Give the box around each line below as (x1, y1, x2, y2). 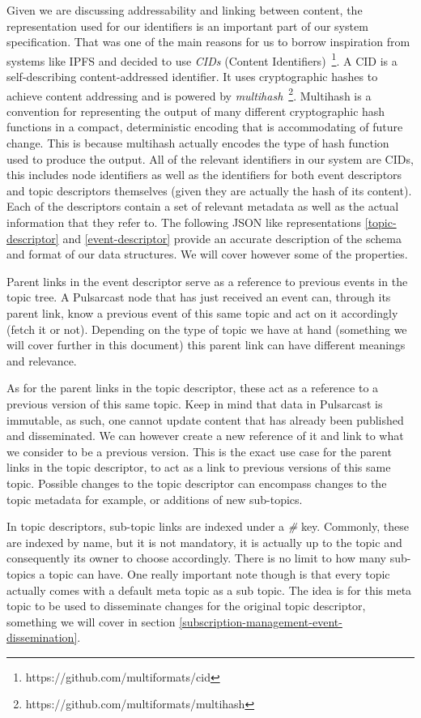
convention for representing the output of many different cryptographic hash (6, 102, 385, 119)
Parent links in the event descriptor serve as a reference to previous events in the (6, 272, 408, 289)
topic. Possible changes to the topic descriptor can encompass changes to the (6, 474, 387, 491)
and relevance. (6, 352, 77, 369)
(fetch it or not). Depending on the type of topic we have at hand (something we (6, 320, 407, 337)
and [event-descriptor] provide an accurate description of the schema (62, 229, 402, 246)
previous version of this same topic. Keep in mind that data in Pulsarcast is (6, 395, 383, 412)
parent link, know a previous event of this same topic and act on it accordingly (6, 305, 398, 321)
